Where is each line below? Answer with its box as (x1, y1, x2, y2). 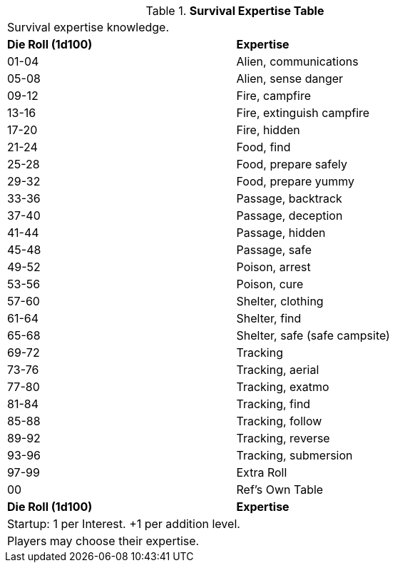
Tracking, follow (236, 414, 322, 428)
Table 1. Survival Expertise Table (145, 4, 324, 18)
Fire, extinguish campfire (236, 106, 370, 120)
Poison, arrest (236, 260, 311, 274)
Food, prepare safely (236, 157, 347, 171)
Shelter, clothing (236, 294, 324, 308)
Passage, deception (236, 208, 343, 223)
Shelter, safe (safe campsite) (236, 328, 390, 343)
